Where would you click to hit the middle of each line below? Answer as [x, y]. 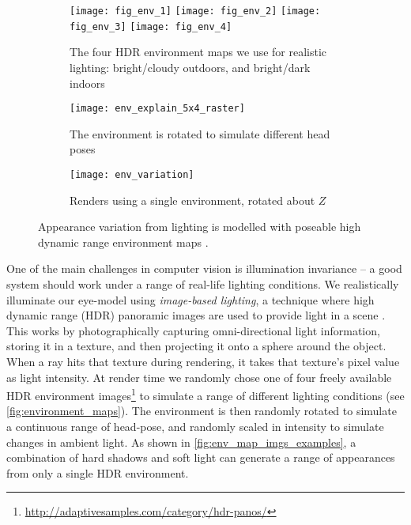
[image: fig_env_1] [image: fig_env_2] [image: [195, 11]
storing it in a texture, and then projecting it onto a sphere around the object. [196, 346]
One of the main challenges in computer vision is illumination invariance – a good [204, 268]
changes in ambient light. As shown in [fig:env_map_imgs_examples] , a [181, 442]
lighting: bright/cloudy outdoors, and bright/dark [190, 67]
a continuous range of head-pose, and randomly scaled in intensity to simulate [195, 426]
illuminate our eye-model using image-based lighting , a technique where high [190, 299]
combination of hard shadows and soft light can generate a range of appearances [201, 457]
